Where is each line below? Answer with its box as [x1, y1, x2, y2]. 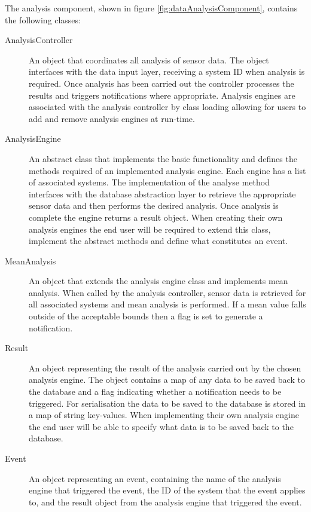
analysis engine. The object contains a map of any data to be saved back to [29, 373, 305, 386]
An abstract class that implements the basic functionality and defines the [29, 152, 297, 164]
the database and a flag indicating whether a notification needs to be [29, 385, 282, 398]
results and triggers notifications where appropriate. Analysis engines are [29, 89, 295, 101]
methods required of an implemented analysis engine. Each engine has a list [29, 164, 306, 176]
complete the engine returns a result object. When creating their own [29, 211, 283, 223]
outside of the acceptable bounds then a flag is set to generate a [29, 310, 263, 322]
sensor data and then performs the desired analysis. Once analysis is [29, 199, 279, 212]
